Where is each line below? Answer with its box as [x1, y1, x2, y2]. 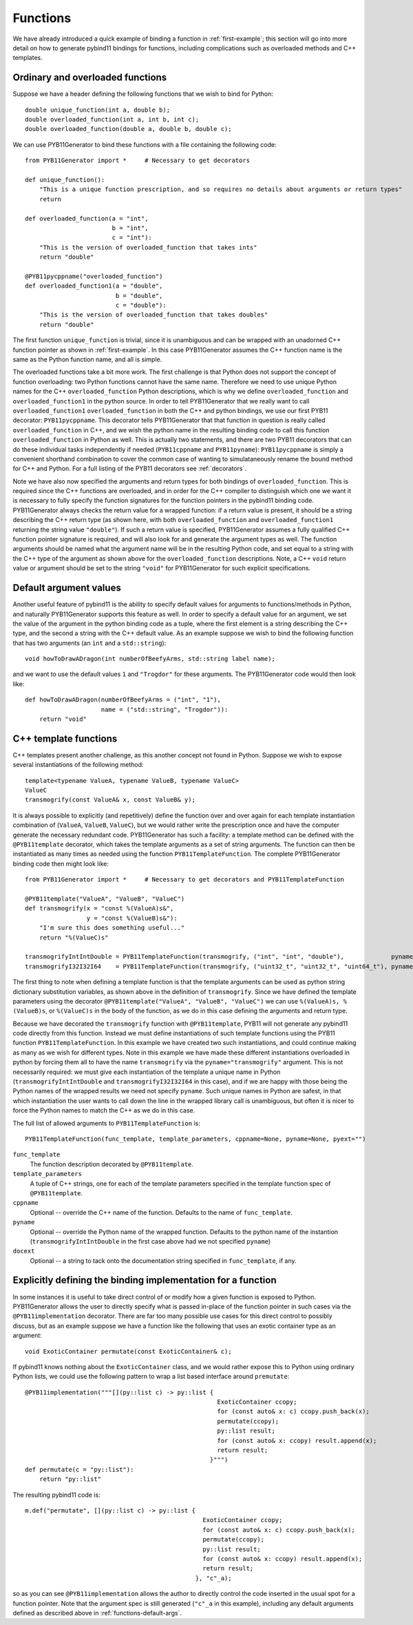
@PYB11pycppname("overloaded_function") [25, 272, 163, 280]
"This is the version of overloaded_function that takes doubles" [39, 311, 268, 319]
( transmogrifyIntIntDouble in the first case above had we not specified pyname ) [30, 1237, 271, 1245]
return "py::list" [39, 1475, 102, 1483]
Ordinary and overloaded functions [12, 72, 167, 83]
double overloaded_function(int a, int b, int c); [25, 116, 200, 123]
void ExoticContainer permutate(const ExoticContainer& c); [25, 1347, 232, 1355]
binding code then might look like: [12, 859, 109, 868]
